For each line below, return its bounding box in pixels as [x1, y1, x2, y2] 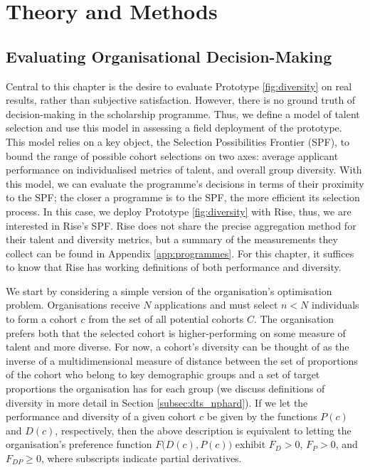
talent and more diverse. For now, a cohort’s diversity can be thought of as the [6, 339, 349, 354]
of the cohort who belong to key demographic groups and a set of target [6, 367, 320, 382]
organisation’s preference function [6, 437, 152, 452]
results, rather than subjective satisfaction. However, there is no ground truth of [6, 92, 356, 107]
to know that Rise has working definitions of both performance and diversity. [6, 260, 342, 274]
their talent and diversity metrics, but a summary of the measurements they [6, 232, 338, 247]
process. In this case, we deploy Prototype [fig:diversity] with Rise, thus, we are [6, 203, 351, 218]
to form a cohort [6, 311, 78, 326]
